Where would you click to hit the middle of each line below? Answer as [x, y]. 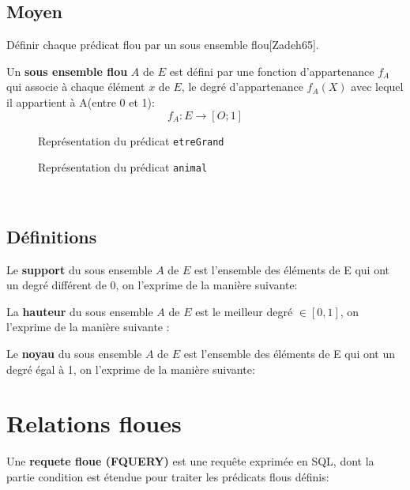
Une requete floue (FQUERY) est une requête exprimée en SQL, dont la [190, 461]
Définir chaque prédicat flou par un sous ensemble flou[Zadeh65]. [163, 45]
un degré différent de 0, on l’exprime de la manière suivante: [152, 285]
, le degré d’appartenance [242, 87]
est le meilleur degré [244, 311]
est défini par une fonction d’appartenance [272, 71]
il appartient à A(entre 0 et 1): [81, 102]
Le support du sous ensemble [79, 269]
